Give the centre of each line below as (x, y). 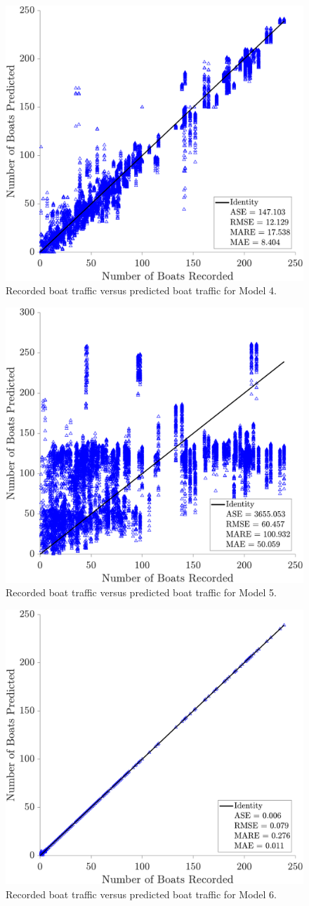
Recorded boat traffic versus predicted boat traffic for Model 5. (141, 592)
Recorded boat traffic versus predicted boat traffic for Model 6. (141, 894)
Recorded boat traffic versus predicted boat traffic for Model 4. (141, 290)
